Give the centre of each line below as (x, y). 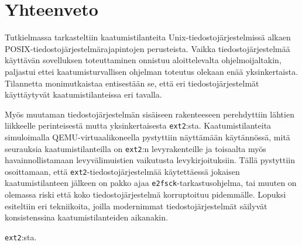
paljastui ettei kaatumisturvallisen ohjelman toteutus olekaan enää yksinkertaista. (152, 71)
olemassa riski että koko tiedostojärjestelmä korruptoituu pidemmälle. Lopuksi (145, 194)
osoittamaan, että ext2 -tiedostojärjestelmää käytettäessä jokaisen (122, 171)
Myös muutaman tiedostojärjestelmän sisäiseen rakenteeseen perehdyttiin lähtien (150, 114)
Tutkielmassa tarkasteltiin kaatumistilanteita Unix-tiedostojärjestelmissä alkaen (148, 37)
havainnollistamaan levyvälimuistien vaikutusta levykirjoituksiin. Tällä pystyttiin (150, 160)
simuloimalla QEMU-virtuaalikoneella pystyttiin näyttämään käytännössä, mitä (147, 137)
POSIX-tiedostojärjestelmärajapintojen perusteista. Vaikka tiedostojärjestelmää (147, 48)
